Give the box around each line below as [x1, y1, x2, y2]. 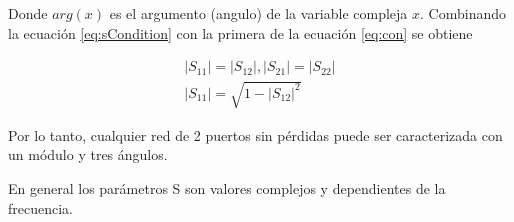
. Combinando [420, 3, 507, 23]
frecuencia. [8, 197, 73, 218]
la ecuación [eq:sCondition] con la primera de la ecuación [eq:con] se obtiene [8, 22, 473, 43]
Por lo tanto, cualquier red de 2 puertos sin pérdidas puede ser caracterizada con [8, 124, 503, 145]
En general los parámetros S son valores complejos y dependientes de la [8, 177, 446, 198]
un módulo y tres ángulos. [8, 144, 168, 165]
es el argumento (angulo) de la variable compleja [109, 3, 408, 23]
